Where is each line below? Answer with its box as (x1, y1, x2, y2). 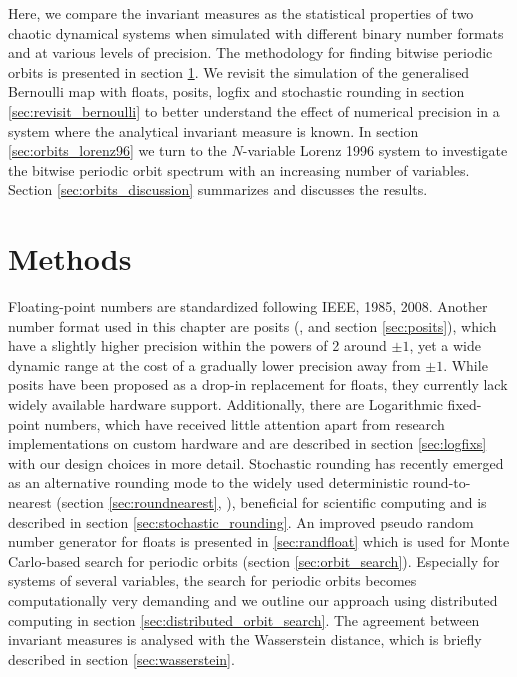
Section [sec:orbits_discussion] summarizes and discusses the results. (8, 179, 428, 200)
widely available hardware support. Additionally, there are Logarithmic (8, 394, 443, 415)
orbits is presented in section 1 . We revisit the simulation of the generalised (8, 61, 470, 82)
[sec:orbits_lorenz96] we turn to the (8, 140, 227, 161)
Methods (8, 238, 132, 279)
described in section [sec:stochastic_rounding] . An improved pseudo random (8, 511, 474, 532)
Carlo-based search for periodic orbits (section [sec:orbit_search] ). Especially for (8, 550, 500, 571)
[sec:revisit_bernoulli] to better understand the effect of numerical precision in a (8, 100, 500, 121)
